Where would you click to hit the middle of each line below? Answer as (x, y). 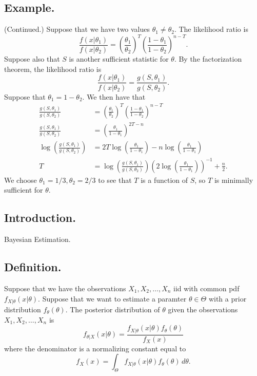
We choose (21, 180)
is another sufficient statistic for (119, 59)
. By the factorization (208, 59)
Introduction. (40, 218)
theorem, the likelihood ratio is (53, 69)
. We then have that (114, 96)
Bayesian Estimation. (37, 239)
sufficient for (24, 190)
